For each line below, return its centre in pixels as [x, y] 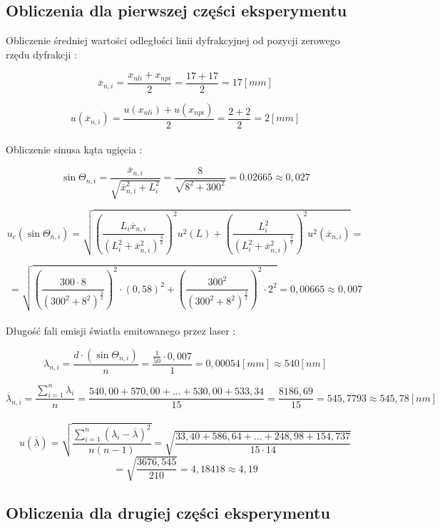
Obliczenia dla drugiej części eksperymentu [168, 513]
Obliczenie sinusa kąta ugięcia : [74, 149]
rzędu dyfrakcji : [42, 54]
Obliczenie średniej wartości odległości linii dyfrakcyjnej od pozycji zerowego [173, 40]
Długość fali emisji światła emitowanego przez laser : [121, 331]
